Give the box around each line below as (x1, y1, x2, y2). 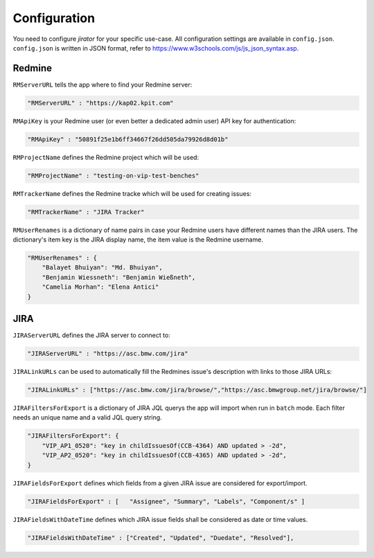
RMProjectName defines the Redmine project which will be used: (12, 153, 199, 161)
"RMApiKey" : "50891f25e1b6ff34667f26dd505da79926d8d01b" (27, 135, 229, 143)
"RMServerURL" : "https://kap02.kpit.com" (27, 99, 174, 107)
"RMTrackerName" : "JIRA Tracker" (27, 208, 145, 216)
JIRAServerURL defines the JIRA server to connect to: (12, 331, 171, 339)
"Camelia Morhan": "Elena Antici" (42, 283, 159, 291)
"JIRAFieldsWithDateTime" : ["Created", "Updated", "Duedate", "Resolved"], (27, 534, 294, 541)
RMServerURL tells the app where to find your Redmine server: (12, 80, 193, 89)
